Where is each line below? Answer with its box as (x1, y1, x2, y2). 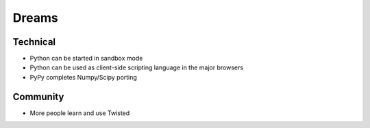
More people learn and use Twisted (29, 109, 130, 117)
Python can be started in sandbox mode (29, 54, 143, 63)
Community (12, 91, 64, 102)
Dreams (12, 10, 58, 25)
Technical (12, 36, 56, 48)
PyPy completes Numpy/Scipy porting (29, 73, 137, 81)
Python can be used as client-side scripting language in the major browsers (29, 63, 243, 71)
